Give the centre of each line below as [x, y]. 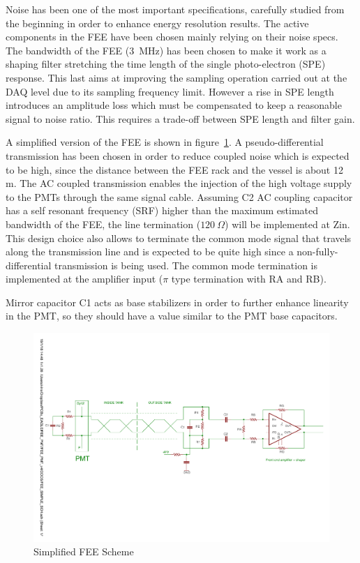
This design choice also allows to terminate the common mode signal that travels [179, 238]
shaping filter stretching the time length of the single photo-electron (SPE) [166, 64]
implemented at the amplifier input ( [84, 279]
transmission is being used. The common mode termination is [186, 265]
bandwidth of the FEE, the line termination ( [103, 224]
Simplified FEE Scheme [84, 551]
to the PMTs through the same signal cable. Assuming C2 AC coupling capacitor [179, 196]
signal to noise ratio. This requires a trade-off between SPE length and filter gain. [180, 118]
